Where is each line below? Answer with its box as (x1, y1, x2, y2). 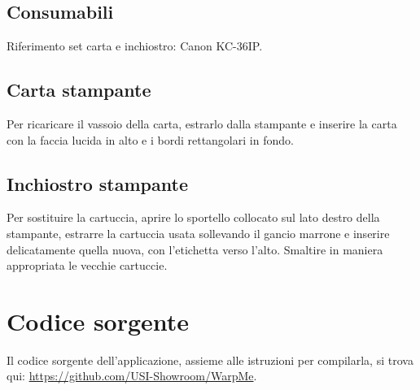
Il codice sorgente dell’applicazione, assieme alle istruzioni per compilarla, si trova (7, 351, 413, 368)
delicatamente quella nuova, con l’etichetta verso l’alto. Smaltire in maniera (7, 240, 383, 258)
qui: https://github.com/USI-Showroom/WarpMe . (7, 367, 257, 384)
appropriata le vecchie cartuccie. (7, 257, 168, 274)
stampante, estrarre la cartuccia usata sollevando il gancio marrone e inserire (7, 224, 390, 241)
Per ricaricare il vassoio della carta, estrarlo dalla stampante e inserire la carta (7, 115, 397, 132)
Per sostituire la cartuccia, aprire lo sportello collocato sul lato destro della (7, 209, 380, 226)
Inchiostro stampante (7, 171, 188, 196)
